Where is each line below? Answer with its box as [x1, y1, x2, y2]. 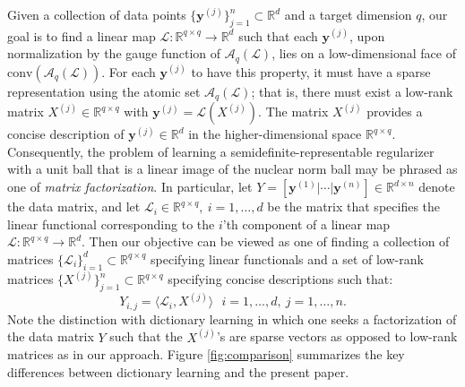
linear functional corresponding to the [7, 214, 215, 233]
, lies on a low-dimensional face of [271, 44, 456, 63]
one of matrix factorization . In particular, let [7, 177, 253, 196]
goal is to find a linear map [7, 26, 156, 45]
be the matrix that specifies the [267, 197, 440, 216]
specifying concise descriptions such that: [168, 270, 393, 288]
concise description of [7, 125, 125, 143]
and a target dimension [284, 5, 412, 23]
